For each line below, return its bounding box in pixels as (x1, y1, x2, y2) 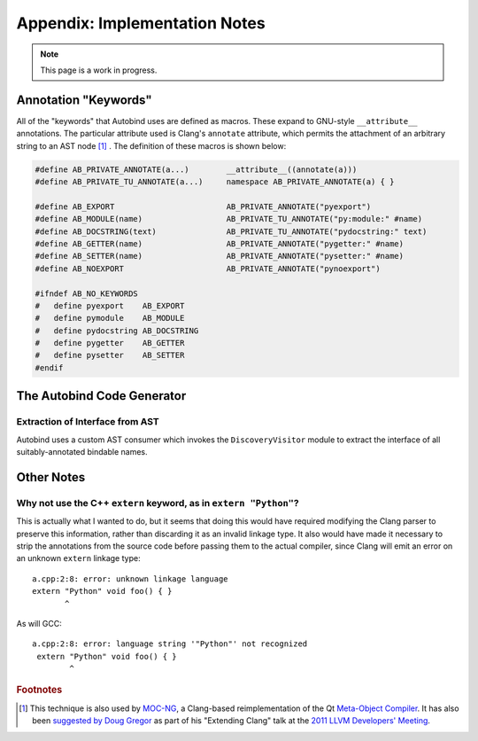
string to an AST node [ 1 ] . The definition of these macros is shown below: (16, 140, 287, 151)
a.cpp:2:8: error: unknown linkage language (32, 573, 229, 584)
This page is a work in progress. (40, 65, 158, 75)
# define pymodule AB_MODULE (35, 313, 185, 324)
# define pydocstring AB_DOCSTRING (35, 325, 199, 336)
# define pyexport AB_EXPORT (35, 300, 185, 310)
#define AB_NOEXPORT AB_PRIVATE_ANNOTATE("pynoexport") (35, 263, 381, 274)
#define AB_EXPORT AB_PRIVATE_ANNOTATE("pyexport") (35, 201, 372, 212)
